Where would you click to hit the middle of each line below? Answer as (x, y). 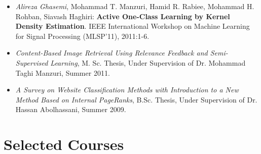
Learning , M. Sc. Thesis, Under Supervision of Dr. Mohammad (148, 62)
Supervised (32, 62)
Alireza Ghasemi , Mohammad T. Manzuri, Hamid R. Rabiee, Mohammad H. (135, 6)
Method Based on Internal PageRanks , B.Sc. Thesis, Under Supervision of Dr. (136, 99)
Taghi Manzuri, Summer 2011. (63, 72)
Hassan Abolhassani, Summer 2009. (71, 109)
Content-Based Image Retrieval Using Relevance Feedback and (111, 53)
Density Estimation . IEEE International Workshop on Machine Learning (133, 26)
